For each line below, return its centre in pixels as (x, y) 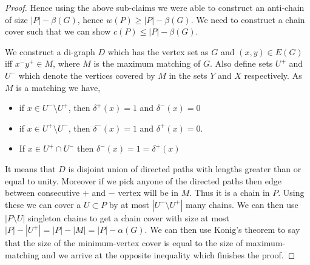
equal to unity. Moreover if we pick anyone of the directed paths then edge (143, 180)
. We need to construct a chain (248, 19)
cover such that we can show (58, 31)
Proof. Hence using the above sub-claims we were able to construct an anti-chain (155, 7)
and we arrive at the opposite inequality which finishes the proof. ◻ (169, 254)
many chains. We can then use (242, 204)
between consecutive (42, 193)
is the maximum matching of (147, 63)
